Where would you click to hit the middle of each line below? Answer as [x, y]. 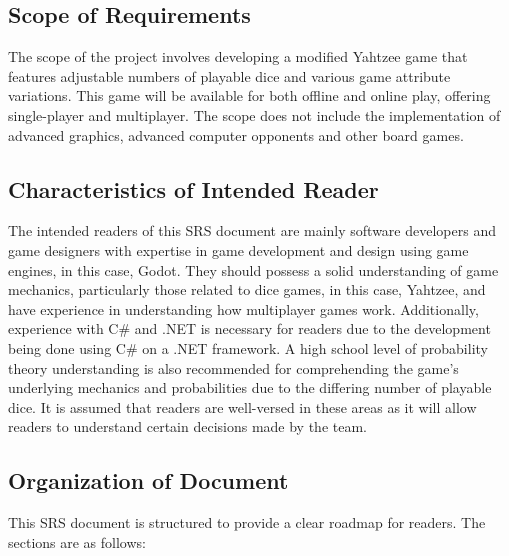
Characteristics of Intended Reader [193, 188]
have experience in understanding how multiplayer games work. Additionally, [243, 308]
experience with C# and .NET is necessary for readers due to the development [249, 328]
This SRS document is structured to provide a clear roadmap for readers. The [247, 522]
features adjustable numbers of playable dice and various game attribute [229, 75]
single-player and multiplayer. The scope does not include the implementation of [254, 114]
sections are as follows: [77, 541]
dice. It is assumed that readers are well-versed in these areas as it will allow [242, 406]
